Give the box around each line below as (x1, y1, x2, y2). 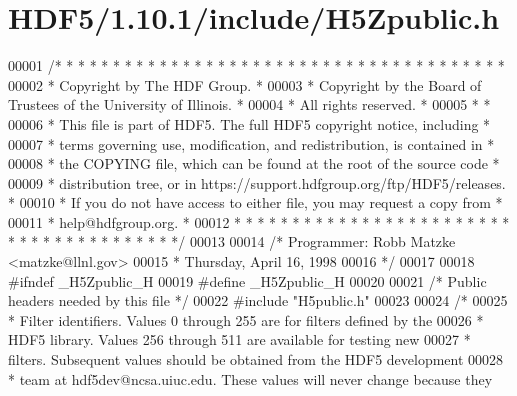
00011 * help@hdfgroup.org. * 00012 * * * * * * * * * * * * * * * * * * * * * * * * (8, 211, 510, 232)
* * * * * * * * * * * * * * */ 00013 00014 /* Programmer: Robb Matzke (8, 231, 456, 252)
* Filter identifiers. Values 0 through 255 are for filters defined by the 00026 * (8, 309, 484, 330)
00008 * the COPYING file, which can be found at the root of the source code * (8, 153, 500, 174)
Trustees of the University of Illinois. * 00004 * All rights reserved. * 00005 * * (8, 94, 491, 115)
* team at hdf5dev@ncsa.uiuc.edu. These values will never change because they (8, 368, 493, 389)
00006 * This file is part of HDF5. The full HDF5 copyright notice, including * (8, 113, 491, 134)
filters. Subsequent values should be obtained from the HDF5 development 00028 (8, 349, 504, 370)
